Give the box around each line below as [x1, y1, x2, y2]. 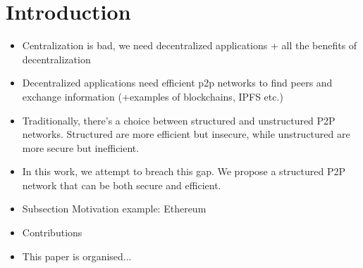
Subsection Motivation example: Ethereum [22, 201, 207, 216]
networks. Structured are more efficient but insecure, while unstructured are [22, 127, 350, 141]
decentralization [22, 51, 91, 66]
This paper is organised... [22, 248, 132, 263]
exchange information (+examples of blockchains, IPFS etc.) [22, 89, 283, 103]
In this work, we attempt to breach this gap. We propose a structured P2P [22, 164, 346, 179]
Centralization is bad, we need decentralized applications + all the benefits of [22, 38, 357, 53]
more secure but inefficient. [22, 140, 140, 155]
